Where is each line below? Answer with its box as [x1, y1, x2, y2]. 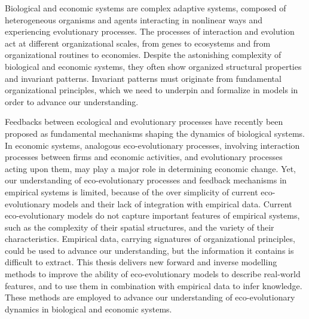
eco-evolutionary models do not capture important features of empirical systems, [5, 209, 300, 222]
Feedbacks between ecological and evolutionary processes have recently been [5, 115, 283, 128]
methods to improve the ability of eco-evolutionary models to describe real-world [5, 268, 301, 280]
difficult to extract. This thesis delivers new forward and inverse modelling [5, 256, 277, 268]
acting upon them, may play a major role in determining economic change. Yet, [5, 162, 296, 174]
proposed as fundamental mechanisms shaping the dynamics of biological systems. [5, 127, 305, 139]
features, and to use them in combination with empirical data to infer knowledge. [5, 279, 302, 292]
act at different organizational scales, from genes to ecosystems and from [5, 36, 271, 49]
